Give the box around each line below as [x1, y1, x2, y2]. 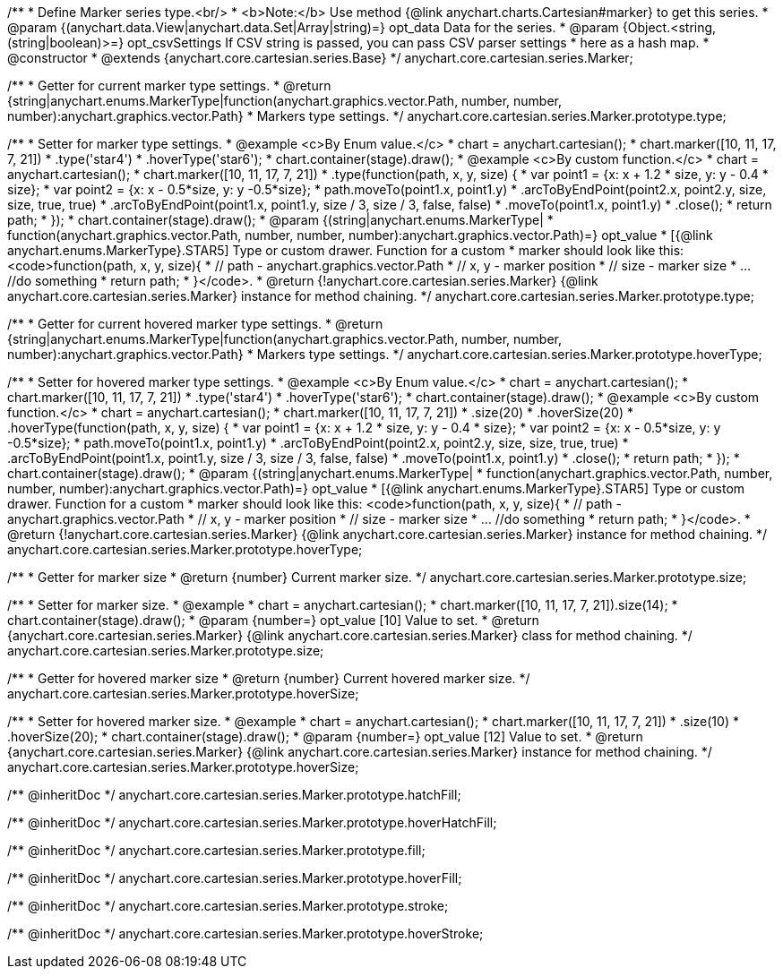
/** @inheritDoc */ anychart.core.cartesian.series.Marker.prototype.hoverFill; [7, 870, 462, 886]
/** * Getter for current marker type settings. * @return [7, 78, 331, 93]
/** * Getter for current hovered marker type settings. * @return [7, 316, 383, 331]
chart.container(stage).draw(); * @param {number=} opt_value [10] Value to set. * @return [7, 612, 539, 628]
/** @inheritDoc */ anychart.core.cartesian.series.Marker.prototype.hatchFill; [7, 787, 461, 802]
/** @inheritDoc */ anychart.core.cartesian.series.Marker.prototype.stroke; [7, 898, 449, 913]
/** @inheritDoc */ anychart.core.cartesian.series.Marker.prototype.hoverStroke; [7, 926, 484, 941]
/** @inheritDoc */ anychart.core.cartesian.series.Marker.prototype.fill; [7, 843, 426, 858]
